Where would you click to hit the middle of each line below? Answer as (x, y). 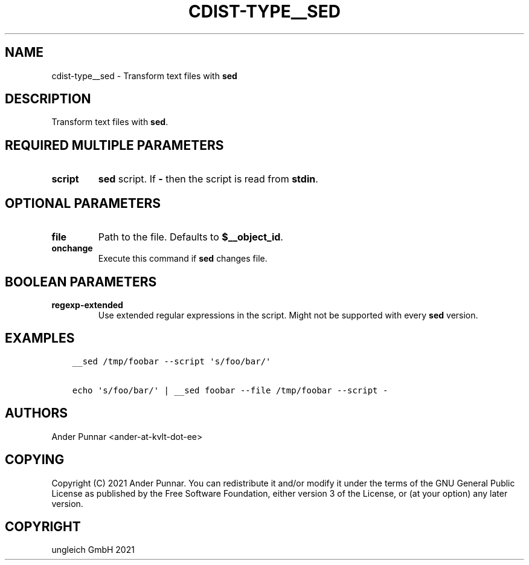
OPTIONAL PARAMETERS (83, 203)
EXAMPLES (40, 338)
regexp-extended (87, 305)
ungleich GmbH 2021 (93, 550)
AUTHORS (37, 413)
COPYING (35, 460)
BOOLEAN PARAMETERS (81, 282)
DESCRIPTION (48, 99)
